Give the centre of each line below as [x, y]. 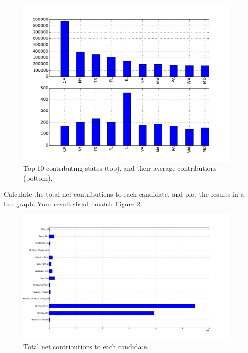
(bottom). [38, 177]
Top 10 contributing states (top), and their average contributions [120, 168]
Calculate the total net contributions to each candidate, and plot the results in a [124, 194]
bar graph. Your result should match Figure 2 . [73, 203]
